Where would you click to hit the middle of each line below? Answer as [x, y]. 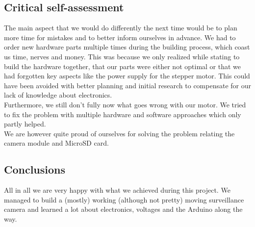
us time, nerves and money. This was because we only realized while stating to [122, 56]
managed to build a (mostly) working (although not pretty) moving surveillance [124, 199]
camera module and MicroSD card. [56, 143]
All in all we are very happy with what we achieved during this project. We [117, 190]
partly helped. [25, 124]
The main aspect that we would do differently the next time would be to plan [121, 28]
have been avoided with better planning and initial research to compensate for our [127, 85]
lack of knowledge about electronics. [58, 95]
